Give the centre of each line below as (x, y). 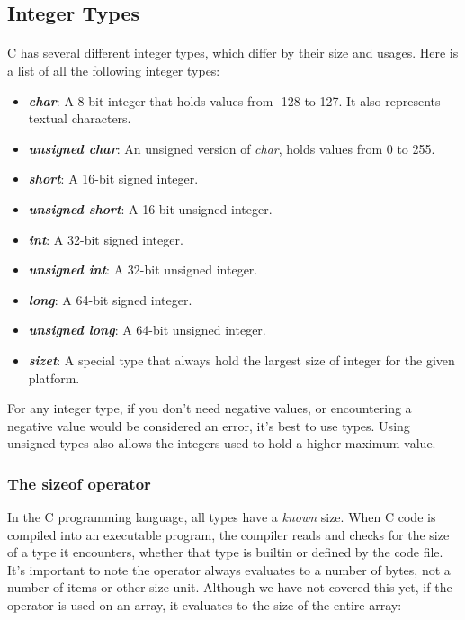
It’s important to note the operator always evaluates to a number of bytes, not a (229, 569)
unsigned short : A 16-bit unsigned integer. (150, 208)
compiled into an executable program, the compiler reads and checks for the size (228, 534)
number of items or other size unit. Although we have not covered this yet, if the (230, 587)
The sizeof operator (79, 483)
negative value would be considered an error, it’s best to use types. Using (209, 425)
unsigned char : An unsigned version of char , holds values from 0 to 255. (232, 148)
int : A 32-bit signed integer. (106, 239)
